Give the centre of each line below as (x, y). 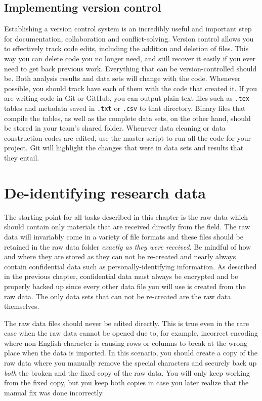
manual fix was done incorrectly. (54, 392)
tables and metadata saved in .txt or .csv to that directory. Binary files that (125, 108)
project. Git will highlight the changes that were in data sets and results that (124, 148)
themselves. (22, 306)
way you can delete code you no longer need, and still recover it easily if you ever (130, 58)
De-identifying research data (105, 192)
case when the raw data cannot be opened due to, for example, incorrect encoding (131, 333)
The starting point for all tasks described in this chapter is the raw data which (126, 216)
